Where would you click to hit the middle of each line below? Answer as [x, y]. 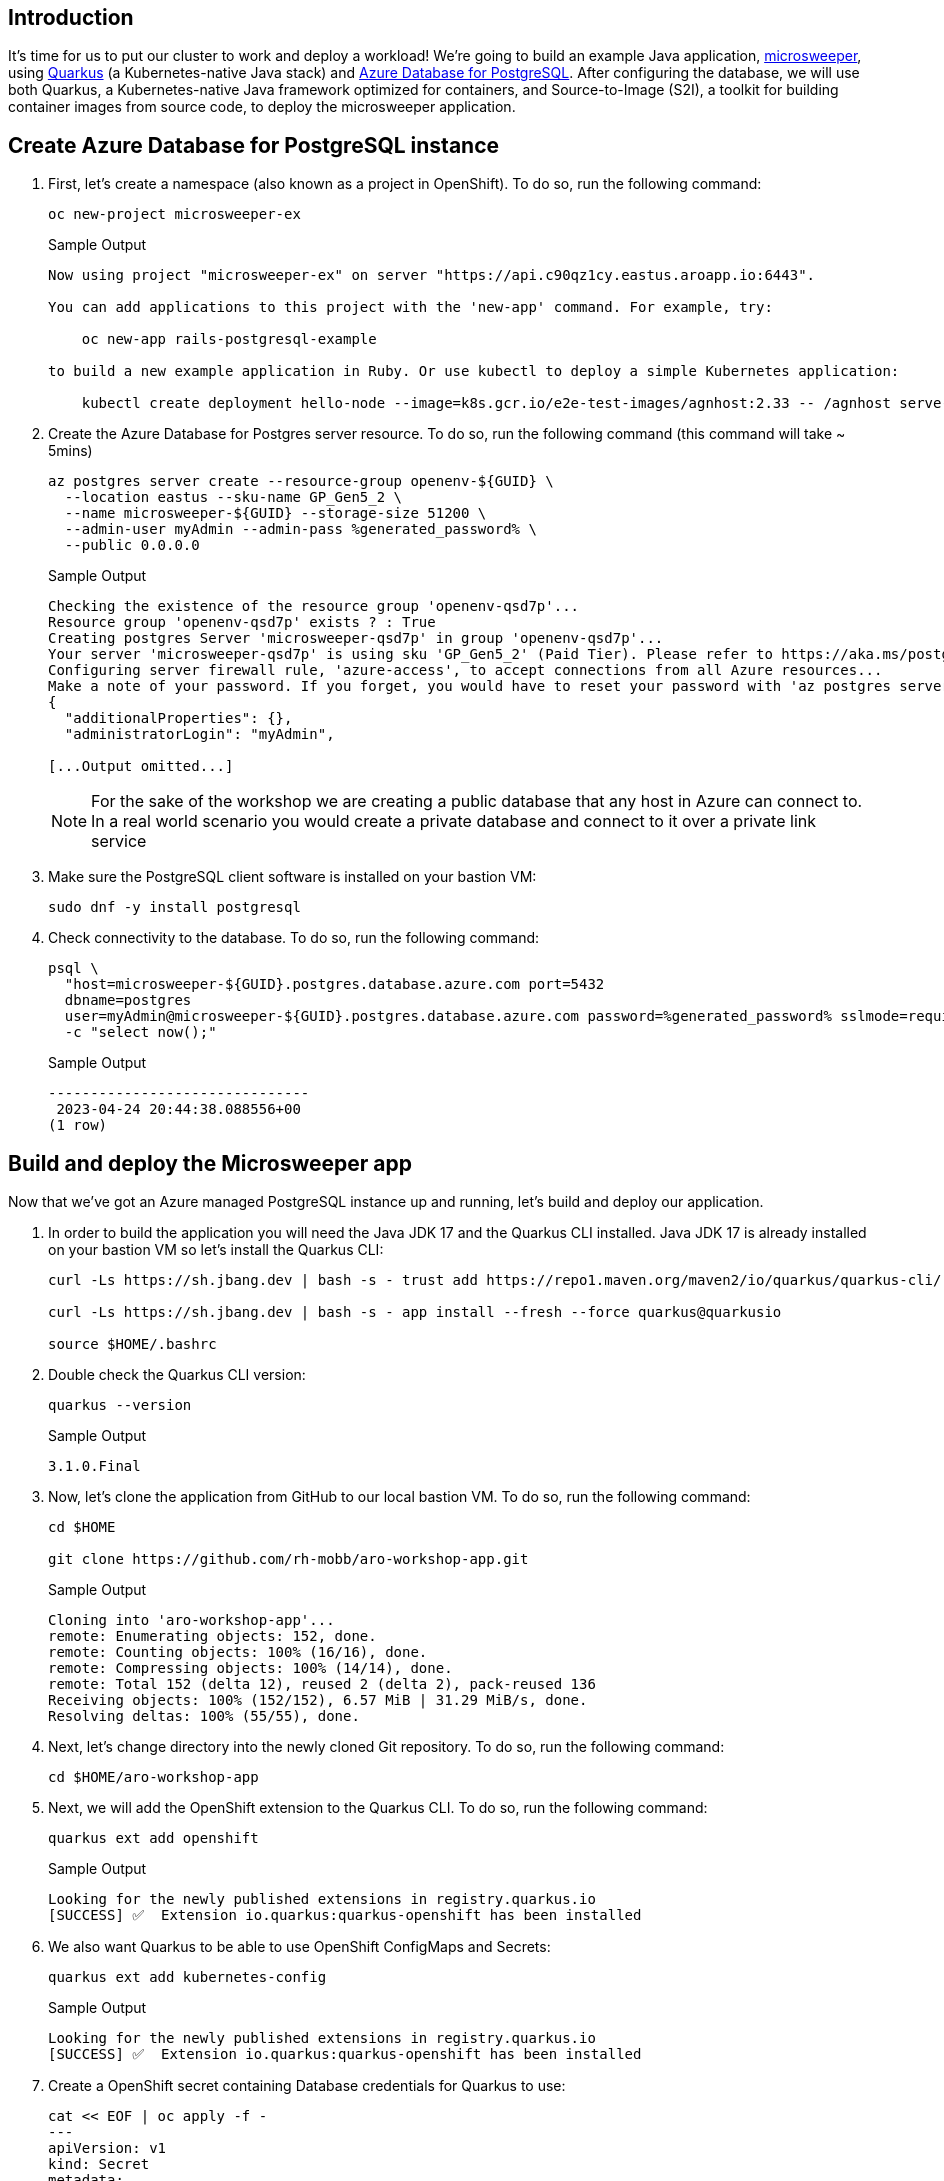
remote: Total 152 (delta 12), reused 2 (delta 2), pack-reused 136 [322, 1684]
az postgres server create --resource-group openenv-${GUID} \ [301, 481]
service [119, 841]
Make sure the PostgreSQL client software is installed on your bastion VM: [292, 877]
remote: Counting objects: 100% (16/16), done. [238, 1652]
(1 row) [78, 1125]
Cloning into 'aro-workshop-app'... [191, 1620]
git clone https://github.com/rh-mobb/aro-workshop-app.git [288, 1559]
